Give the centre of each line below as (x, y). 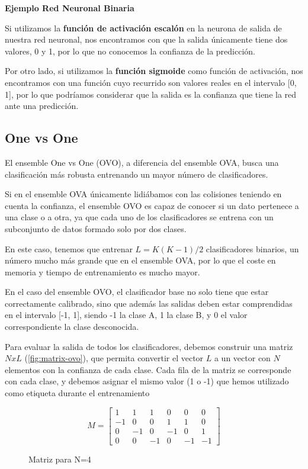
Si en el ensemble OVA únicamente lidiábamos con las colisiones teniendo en (143, 194)
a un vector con (242, 358)
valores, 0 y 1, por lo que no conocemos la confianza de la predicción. (130, 51)
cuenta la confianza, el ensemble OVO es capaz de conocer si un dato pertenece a (152, 205)
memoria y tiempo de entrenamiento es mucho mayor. (102, 272)
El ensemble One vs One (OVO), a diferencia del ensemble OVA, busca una (142, 162)
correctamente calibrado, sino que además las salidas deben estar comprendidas (149, 303)
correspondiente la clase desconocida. (72, 327)
